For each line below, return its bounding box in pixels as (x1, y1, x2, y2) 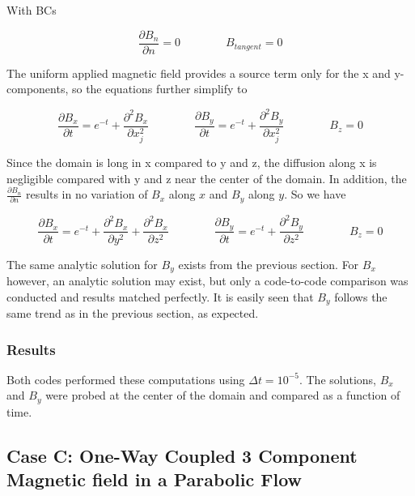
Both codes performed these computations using (6, 370, 245, 387)
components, (6, 80, 69, 97)
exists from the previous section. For (178, 255, 359, 272)
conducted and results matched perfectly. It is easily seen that (6, 288, 314, 305)
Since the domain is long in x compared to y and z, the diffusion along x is (6, 153, 377, 170)
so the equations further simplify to (71, 80, 248, 97)
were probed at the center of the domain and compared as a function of (45, 387, 400, 404)
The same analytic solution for (6, 255, 158, 272)
